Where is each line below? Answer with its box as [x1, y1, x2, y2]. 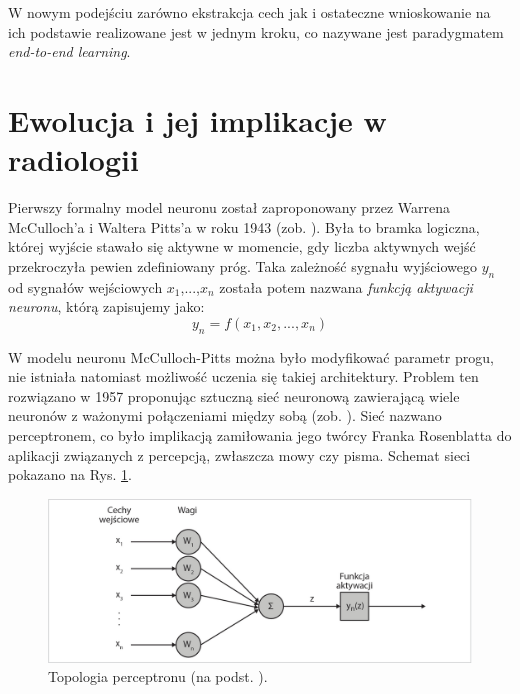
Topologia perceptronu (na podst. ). [48, 666, 268, 687]
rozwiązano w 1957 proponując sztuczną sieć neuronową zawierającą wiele [8, 385, 460, 406]
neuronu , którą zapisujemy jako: [8, 296, 205, 317]
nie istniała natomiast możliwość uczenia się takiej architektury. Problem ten [8, 366, 479, 387]
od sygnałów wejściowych [8, 276, 163, 297]
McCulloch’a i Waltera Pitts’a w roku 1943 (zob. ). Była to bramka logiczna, [8, 216, 480, 237]
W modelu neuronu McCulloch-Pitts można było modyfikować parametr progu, [8, 346, 494, 367]
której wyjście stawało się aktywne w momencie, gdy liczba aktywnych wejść [8, 236, 476, 257]
